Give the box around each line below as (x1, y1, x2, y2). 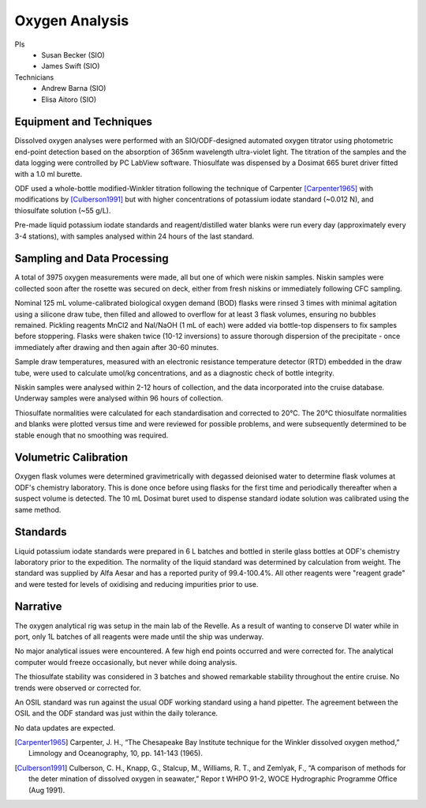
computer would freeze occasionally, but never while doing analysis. (14, 657, 237, 667)
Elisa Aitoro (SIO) (41, 95, 97, 104)
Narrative (14, 600, 62, 614)
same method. (14, 505, 62, 514)
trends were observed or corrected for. (14, 683, 142, 693)
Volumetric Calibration (14, 451, 129, 464)
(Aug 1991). (28, 785, 65, 795)
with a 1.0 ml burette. (14, 169, 83, 179)
